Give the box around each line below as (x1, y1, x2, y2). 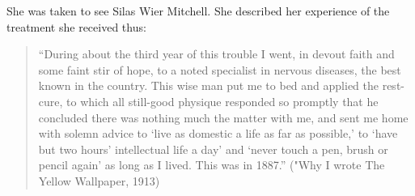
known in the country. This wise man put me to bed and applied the (38, 77, 379, 94)
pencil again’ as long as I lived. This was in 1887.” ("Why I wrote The (38, 156, 385, 173)
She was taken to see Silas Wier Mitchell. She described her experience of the (6, 2, 390, 19)
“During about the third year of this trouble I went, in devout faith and (38, 45, 395, 62)
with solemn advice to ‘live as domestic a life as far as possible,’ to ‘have (38, 125, 398, 142)
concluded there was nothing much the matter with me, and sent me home (38, 109, 409, 126)
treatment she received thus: (6, 18, 146, 35)
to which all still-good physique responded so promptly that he (66, 92, 379, 109)
